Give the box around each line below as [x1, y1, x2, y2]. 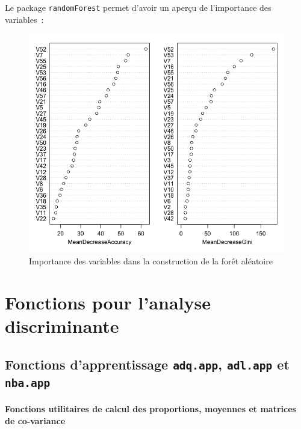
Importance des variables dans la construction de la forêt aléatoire [29, 254, 273, 267]
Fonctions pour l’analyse [5, 290, 211, 314]
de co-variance [5, 414, 66, 427]
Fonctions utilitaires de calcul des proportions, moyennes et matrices [5, 403, 296, 415]
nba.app [5, 377, 51, 390]
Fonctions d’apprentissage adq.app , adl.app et [5, 354, 290, 373]
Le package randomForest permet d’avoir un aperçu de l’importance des [5, 1, 272, 13]
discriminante [5, 313, 119, 338]
